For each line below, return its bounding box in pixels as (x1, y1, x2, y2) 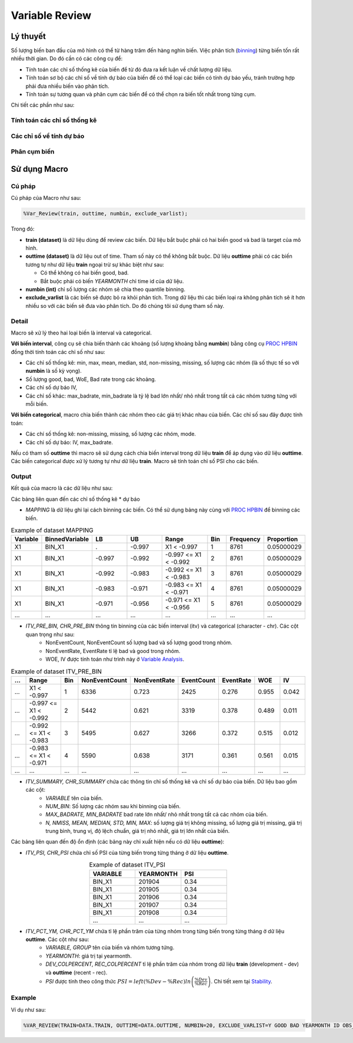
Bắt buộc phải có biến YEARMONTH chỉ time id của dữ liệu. (40, 277, 184, 284)
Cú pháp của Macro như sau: (11, 195, 82, 202)
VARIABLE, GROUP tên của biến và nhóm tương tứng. (45, 944, 175, 951)
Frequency (229, 535, 261, 543)
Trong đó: (11, 225, 35, 232)
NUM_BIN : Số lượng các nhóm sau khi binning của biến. (45, 802, 181, 809)
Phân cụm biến (11, 147, 55, 156)
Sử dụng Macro (11, 164, 69, 174)
